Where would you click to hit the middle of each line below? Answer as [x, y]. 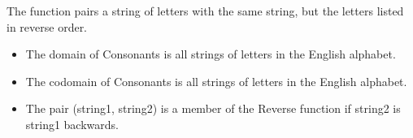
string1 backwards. [72, 124]
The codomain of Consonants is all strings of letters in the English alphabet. [216, 81]
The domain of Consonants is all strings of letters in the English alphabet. [211, 54]
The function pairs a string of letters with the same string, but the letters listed [205, 11]
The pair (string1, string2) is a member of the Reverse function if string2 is [213, 108]
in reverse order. [47, 26]
